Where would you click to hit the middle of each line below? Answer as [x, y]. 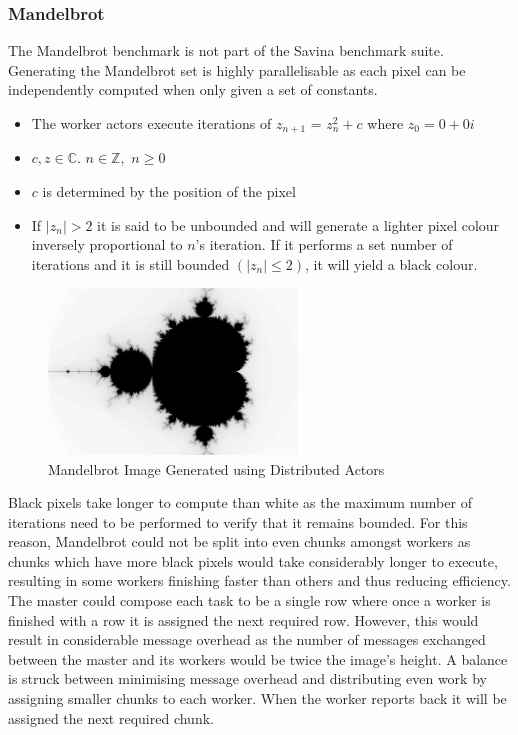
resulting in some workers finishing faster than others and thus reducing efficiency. [259, 580]
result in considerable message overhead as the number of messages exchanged [247, 639]
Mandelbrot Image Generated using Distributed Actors [216, 468]
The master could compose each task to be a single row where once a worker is [249, 600]
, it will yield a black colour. [391, 263]
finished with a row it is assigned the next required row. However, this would [243, 619]
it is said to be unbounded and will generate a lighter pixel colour [298, 224]
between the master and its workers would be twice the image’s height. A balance [258, 658]
